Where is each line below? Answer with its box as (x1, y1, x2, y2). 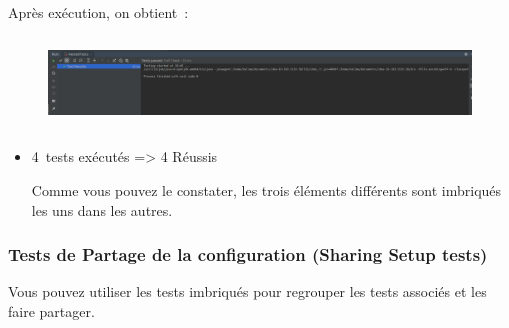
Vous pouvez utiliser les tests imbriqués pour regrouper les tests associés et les (8, 281, 487, 302)
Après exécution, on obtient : (8, 2, 189, 22)
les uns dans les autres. (31, 199, 173, 220)
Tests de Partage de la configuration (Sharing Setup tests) (8, 242, 488, 267)
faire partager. (8, 300, 95, 321)
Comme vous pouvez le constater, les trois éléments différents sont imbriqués (31, 179, 502, 200)
